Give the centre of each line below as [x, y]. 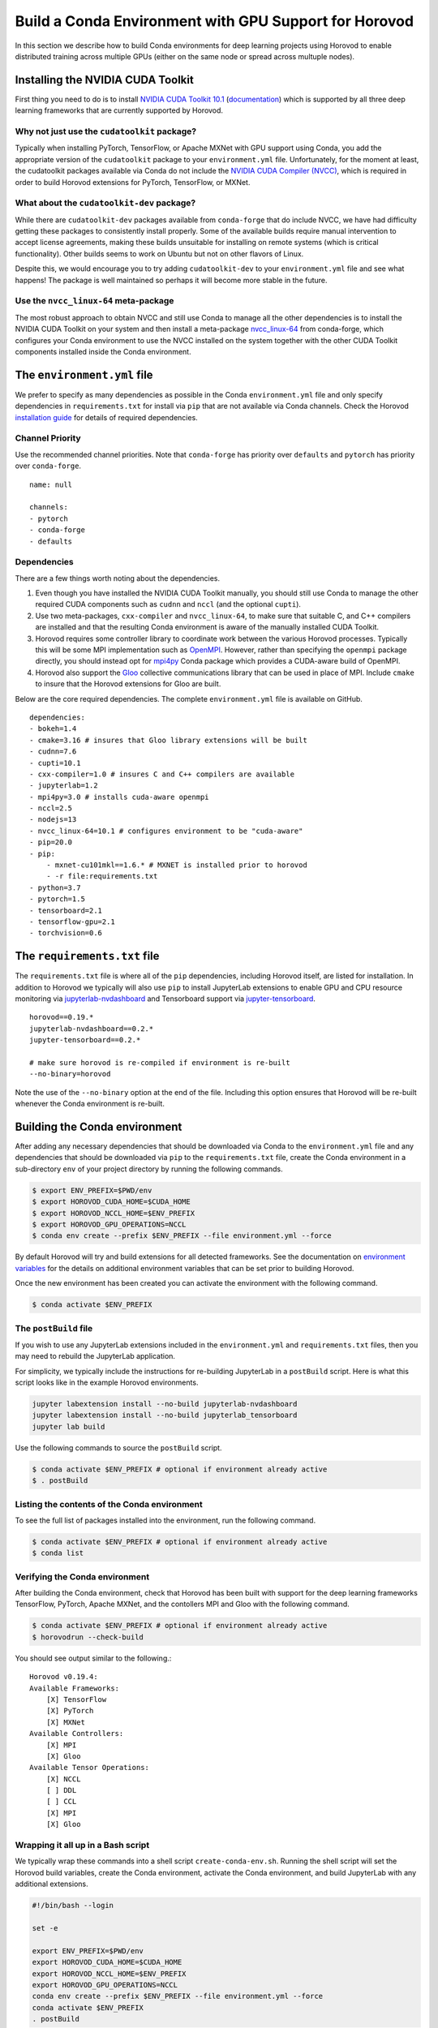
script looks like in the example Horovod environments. [107, 1382]
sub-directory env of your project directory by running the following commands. [149, 1169]
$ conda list [58, 1553]
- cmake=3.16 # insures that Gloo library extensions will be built [168, 740]
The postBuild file [54, 1328]
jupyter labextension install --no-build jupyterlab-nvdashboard [165, 1404]
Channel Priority [48, 438]
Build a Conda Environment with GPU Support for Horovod [214, 21]
